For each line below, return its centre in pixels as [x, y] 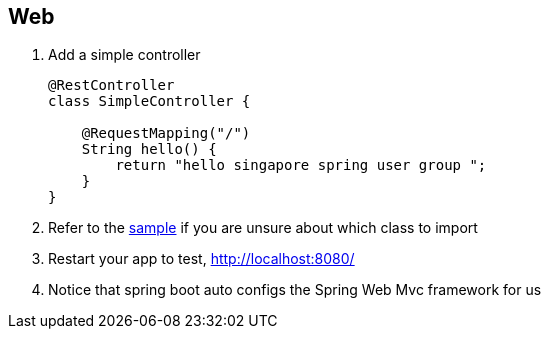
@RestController [111, 85]
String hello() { [149, 149]
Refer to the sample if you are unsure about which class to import [263, 228]
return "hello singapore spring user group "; [301, 165]
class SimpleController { [149, 101]
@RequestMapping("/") [166, 133]
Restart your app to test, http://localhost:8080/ [201, 259]
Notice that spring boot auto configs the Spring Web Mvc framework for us [295, 290]
